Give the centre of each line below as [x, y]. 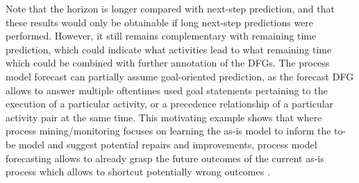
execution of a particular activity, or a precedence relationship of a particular [170, 104]
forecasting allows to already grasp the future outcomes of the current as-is [165, 158]
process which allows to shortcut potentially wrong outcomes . [138, 172]
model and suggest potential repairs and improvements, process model [168, 144]
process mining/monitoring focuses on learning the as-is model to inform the [168, 131]
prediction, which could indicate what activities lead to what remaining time [169, 49]
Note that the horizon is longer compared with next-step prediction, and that [170, 8]
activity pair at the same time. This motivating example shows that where [164, 117]
